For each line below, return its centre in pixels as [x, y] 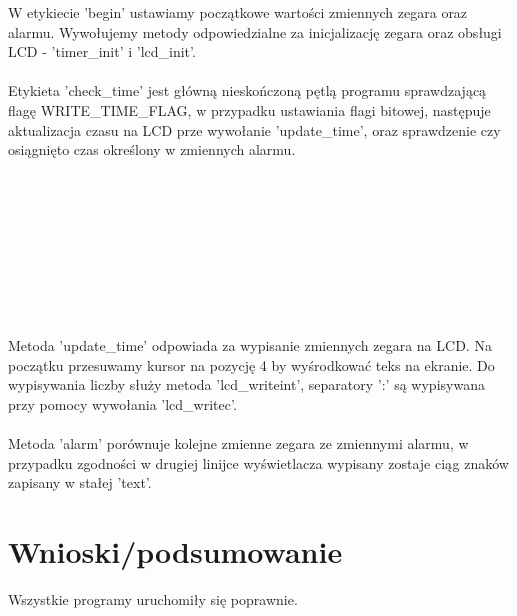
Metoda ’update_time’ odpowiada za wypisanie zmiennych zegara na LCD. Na [250, 345]
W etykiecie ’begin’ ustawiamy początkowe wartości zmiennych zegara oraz [238, 12]
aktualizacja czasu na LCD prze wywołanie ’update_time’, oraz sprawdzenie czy [254, 129]
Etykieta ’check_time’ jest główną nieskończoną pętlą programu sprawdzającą [247, 90]
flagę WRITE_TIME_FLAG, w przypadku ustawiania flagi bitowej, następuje [249, 109]
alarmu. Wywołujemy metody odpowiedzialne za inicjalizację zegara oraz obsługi [255, 31]
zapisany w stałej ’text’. [80, 482]
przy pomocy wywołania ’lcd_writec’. [122, 403]
